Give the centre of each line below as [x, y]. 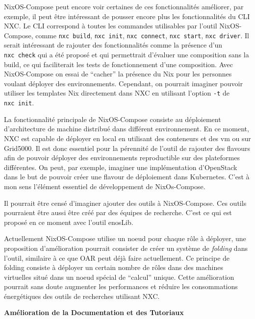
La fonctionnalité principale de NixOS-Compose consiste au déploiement [113, 119]
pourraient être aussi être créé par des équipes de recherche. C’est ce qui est [118, 212]
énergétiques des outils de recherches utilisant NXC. [82, 296]
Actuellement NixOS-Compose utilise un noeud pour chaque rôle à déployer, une [125, 238]
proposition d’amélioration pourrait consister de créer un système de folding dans [126, 248]
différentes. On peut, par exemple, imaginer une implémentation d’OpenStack [121, 167]
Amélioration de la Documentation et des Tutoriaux [94, 312]
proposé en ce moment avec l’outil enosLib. [69, 222]
